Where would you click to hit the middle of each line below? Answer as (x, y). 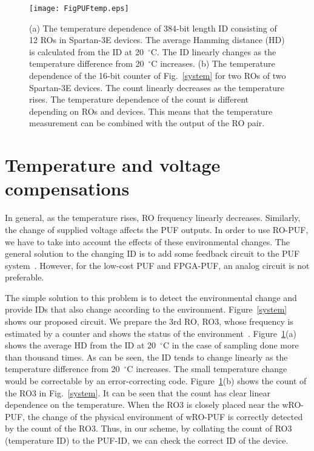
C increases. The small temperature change (207, 369)
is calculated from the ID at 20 (86, 51)
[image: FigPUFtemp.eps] (79, 8)
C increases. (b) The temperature (213, 63)
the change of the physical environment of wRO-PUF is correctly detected (165, 416)
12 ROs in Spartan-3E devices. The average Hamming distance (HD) (157, 40)
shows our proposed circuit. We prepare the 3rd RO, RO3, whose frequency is (149, 321)
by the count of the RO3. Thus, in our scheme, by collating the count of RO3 (149, 428)
